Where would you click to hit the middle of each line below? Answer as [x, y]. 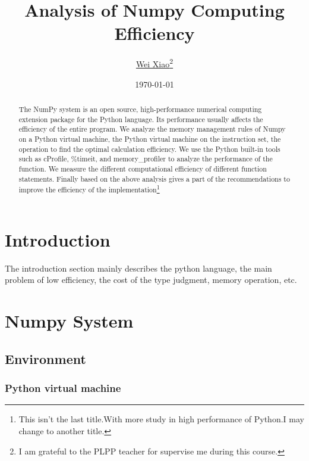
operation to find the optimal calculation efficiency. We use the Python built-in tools [149, 149]
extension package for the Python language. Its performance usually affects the [141, 119]
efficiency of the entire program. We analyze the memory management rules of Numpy [152, 129]
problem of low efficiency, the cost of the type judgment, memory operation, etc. [151, 280]
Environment [45, 358]
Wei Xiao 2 [154, 63]
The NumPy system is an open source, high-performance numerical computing [140, 109]
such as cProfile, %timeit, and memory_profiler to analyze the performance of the [146, 159]
